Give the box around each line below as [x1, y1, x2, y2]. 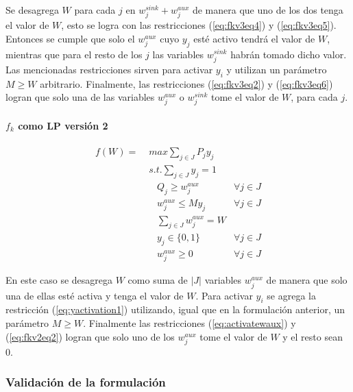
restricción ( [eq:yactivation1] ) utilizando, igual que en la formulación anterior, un [5, 302, 345, 317]
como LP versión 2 [18, 118, 108, 132]
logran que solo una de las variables [5, 90, 155, 104]
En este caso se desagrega [5, 273, 113, 287]
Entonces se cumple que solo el [5, 31, 135, 45]
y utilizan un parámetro [226, 62, 327, 76]
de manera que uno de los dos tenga [192, 3, 343, 16]
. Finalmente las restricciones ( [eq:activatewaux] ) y [83, 315, 296, 330]
